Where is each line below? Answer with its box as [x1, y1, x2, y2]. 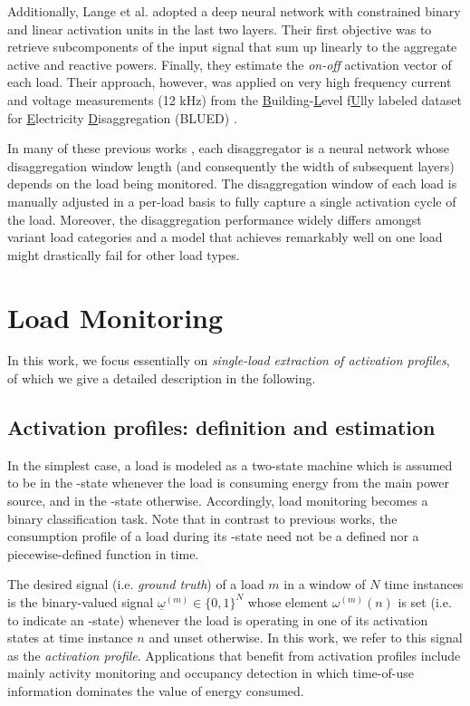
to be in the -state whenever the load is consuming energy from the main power [7, 473, 450, 492]
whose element [247, 592, 329, 611]
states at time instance [7, 628, 133, 647]
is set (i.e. [398, 592, 452, 611]
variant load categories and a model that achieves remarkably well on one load [7, 227, 443, 247]
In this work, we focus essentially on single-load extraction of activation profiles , [7, 351, 450, 370]
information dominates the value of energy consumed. [7, 681, 304, 700]
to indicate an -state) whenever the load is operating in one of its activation [7, 610, 428, 629]
